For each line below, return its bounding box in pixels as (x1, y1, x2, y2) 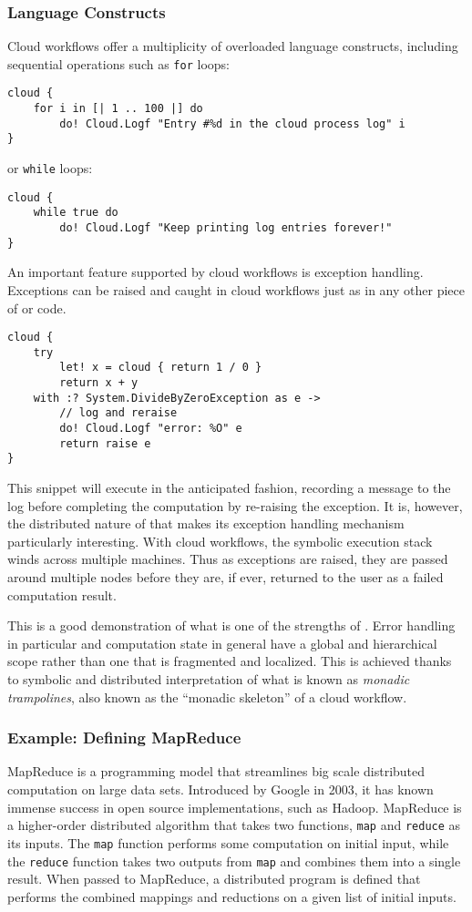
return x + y (59, 376, 139, 390)
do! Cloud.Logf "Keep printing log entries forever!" (59, 221, 393, 235)
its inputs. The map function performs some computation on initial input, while (7, 833, 449, 852)
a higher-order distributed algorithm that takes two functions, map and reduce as (7, 815, 461, 835)
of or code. (7, 298, 67, 317)
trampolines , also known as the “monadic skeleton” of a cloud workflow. (7, 687, 407, 706)
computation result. (7, 585, 117, 604)
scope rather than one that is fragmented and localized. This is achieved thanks (7, 651, 452, 671)
